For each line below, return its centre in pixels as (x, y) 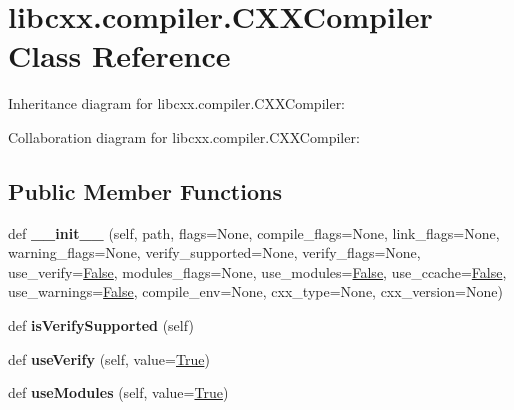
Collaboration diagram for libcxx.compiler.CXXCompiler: (184, 136)
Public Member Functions (145, 190)
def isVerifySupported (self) (101, 325)
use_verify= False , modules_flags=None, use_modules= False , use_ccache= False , (257, 271)
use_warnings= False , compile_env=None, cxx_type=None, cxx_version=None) (255, 291)
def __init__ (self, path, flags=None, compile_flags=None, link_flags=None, (254, 232)
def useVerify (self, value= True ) (109, 358)
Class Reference (119, 55)
